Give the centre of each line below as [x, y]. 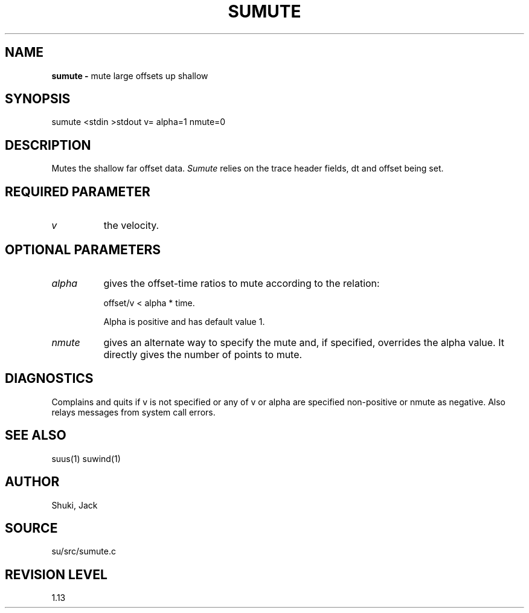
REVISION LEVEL [56, 574]
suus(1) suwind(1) [86, 458]
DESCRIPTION [48, 145]
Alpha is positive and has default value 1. [184, 321]
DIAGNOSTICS [49, 379]
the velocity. [131, 226]
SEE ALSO [36, 435]
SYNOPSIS [38, 99]
